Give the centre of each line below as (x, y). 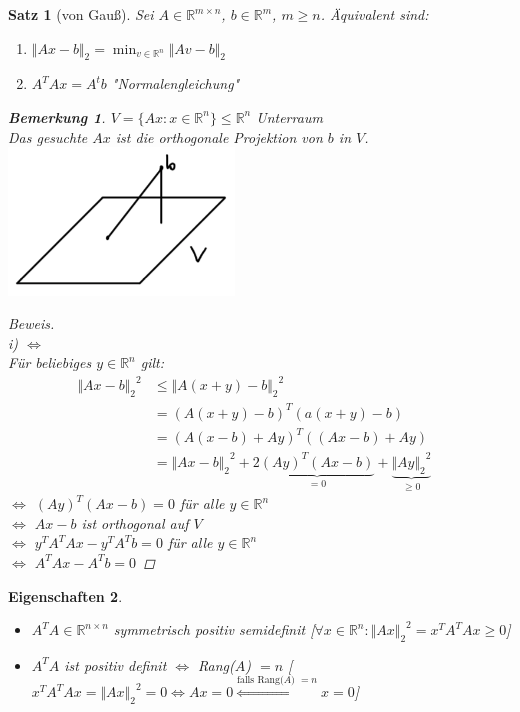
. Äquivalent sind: (374, 14)
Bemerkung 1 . (57, 116)
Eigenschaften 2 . (65, 595)
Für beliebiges (50, 362)
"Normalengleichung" (175, 83)
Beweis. (31, 323)
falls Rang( (260, 680)
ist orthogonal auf (135, 522)
